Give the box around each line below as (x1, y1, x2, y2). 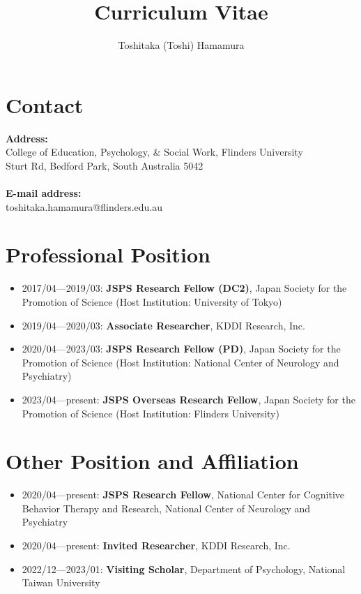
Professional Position (6, 240, 210, 269)
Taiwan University (22, 575, 100, 590)
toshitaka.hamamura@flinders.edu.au (6, 199, 163, 214)
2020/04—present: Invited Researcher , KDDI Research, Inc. (22, 538, 291, 552)
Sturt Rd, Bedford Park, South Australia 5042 (6, 158, 203, 172)
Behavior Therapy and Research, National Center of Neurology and (22, 500, 311, 515)
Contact (6, 90, 84, 119)
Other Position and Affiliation (6, 447, 299, 475)
